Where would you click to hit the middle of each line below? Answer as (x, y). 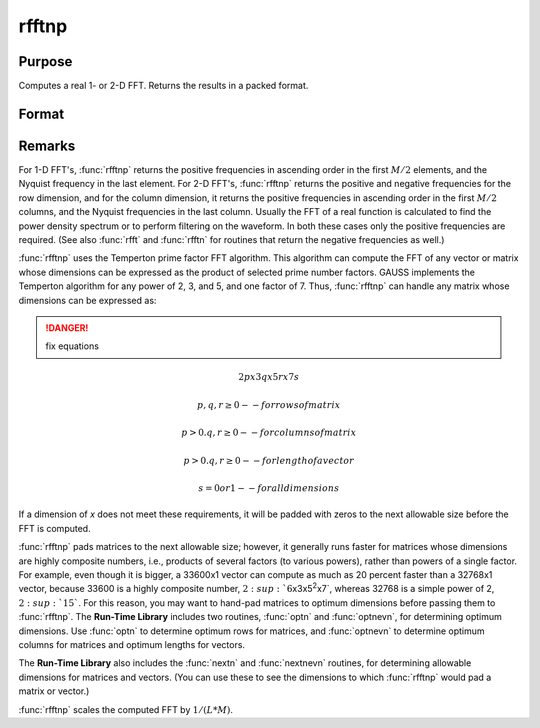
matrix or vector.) (54, 691)
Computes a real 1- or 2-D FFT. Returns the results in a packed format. (163, 86)
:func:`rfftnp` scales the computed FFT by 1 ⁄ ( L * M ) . (126, 709)
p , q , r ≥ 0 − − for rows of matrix (268, 404)
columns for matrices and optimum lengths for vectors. (131, 644)
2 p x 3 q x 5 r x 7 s (269, 377)
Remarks (47, 145)
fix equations (72, 346)
